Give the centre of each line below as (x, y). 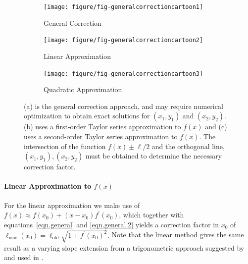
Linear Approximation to (48, 186)
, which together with (151, 215)
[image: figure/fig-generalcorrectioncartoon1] (124, 7)
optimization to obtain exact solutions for (87, 116)
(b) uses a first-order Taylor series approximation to (102, 127)
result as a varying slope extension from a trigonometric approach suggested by (124, 247)
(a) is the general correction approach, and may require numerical (124, 106)
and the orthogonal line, (188, 146)
